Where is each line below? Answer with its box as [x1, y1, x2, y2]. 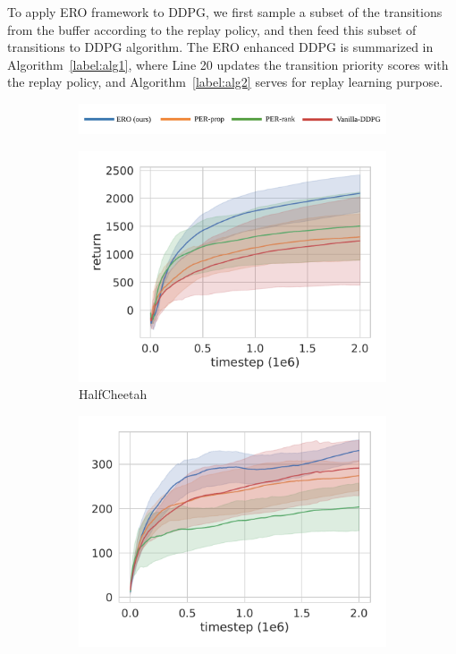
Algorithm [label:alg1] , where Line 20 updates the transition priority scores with [7, 55, 449, 73]
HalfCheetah [79, 385, 148, 403]
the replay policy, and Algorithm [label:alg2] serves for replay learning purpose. [7, 72, 443, 91]
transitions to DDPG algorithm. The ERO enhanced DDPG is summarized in [7, 38, 434, 56]
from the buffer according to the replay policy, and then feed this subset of [7, 20, 417, 38]
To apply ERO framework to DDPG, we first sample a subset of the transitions [7, 3, 443, 21]
